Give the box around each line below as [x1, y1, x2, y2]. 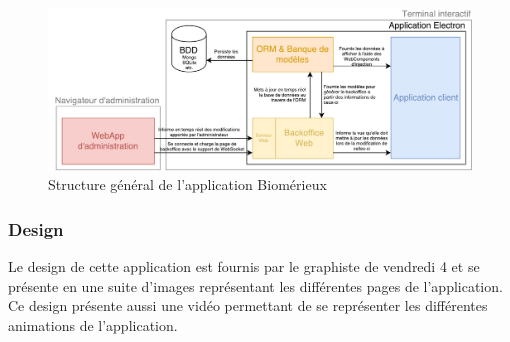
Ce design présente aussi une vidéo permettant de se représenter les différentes [8, 295, 488, 316]
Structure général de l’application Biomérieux [48, 174, 327, 195]
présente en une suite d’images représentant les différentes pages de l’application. [8, 275, 503, 296]
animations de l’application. [8, 314, 178, 335]
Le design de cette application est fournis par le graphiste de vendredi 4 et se [8, 256, 480, 277]
